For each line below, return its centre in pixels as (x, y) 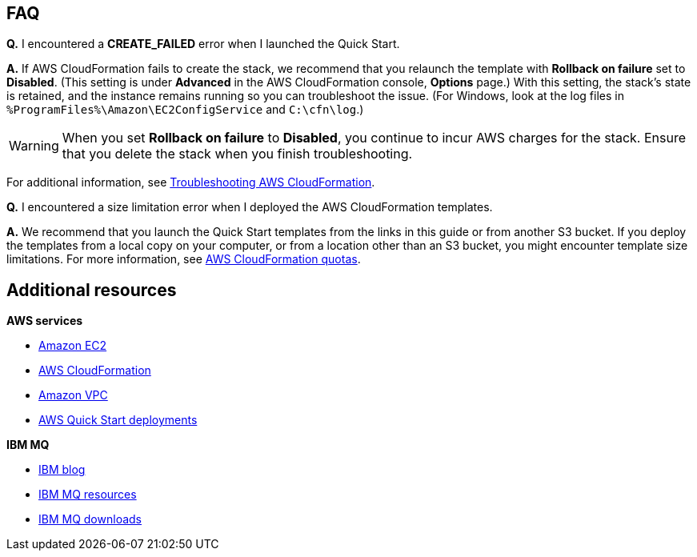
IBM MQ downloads (90, 519)
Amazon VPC (73, 395)
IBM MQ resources (88, 495)
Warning (34, 146)
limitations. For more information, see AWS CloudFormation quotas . (184, 259)
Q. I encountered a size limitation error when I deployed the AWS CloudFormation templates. (250, 207)
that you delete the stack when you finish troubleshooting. (237, 154)
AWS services (45, 321)
